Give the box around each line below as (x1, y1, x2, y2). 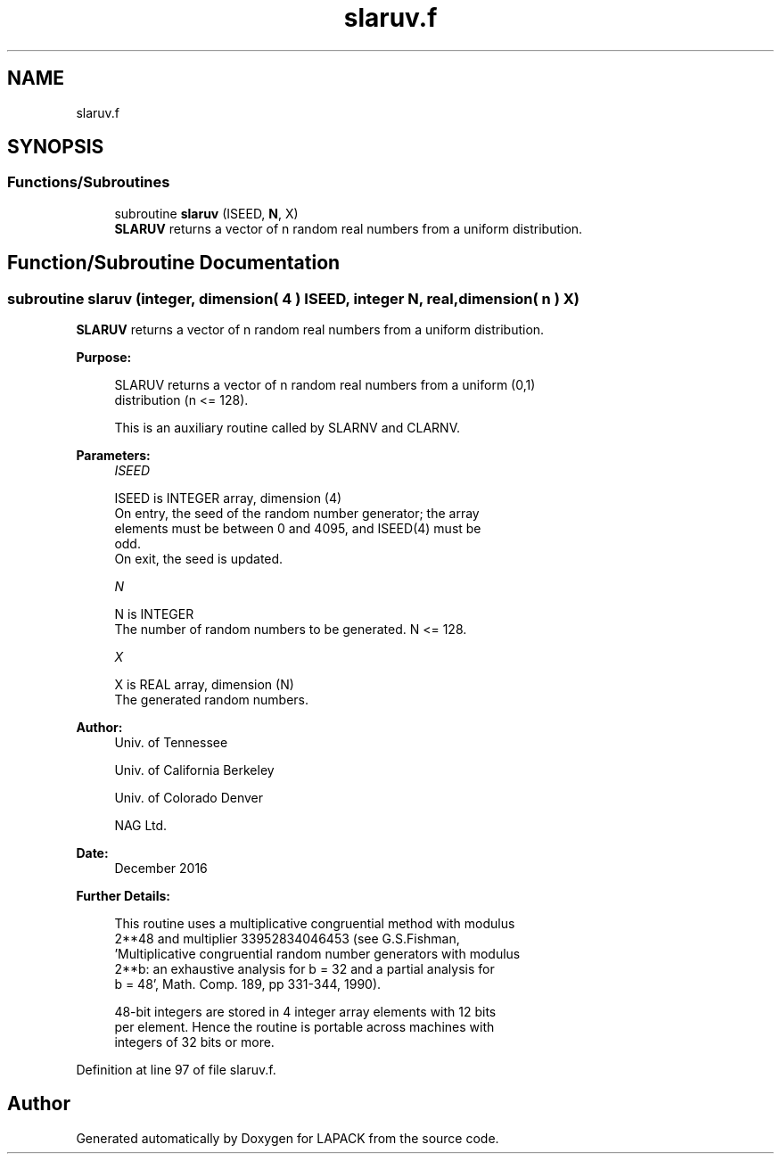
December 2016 (114, 860, 208, 877)
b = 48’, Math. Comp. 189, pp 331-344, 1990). (114, 976, 382, 992)
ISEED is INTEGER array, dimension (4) (114, 490, 342, 506)
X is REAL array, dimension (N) (114, 677, 294, 693)
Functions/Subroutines (7, 173, 170, 192)
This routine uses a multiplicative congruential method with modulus (114, 916, 515, 932)
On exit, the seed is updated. (114, 551, 284, 567)
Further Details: (76, 888, 170, 904)
